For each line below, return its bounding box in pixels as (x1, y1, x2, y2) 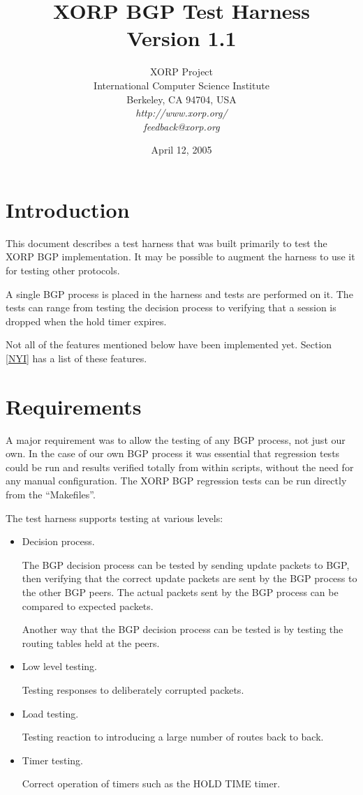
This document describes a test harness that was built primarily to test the (6, 235, 327, 250)
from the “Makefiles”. (6, 487, 96, 502)
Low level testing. (22, 659, 97, 674)
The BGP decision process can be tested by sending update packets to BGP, (22, 557, 350, 572)
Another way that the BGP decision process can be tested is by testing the (22, 622, 343, 637)
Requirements (6, 392, 142, 420)
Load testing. (22, 706, 79, 720)
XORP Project (149, 64, 214, 79)
